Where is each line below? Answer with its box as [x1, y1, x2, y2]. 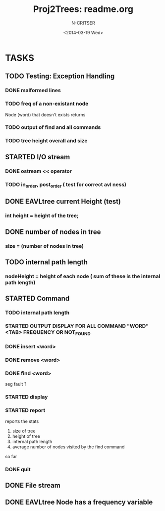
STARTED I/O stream [5, 153, 70, 161]
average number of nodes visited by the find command [12, 444, 125, 450]
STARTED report [5, 407, 46, 414]
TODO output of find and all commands [5, 124, 101, 131]
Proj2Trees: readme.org [33, 3, 134, 15]
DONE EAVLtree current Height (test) [5, 198, 121, 206]
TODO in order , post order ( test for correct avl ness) [5, 181, 127, 189]
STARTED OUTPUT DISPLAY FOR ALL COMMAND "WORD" [5, 322, 149, 329]
